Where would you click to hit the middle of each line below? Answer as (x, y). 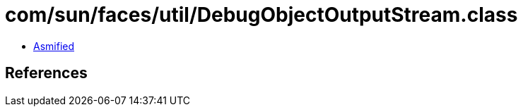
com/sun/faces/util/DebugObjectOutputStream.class (261, 15)
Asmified (54, 46)
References (46, 73)
